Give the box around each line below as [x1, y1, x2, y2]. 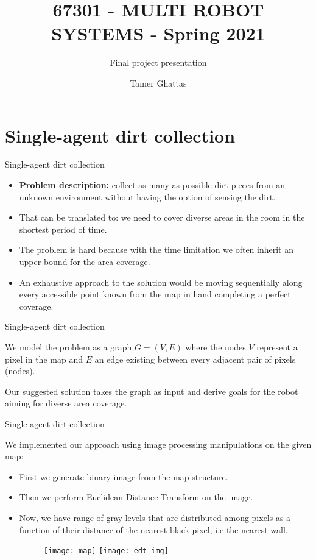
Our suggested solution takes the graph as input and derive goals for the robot [5, 385, 298, 397]
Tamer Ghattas [130, 76, 187, 89]
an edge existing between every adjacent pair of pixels [94, 352, 296, 365]
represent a [256, 340, 298, 353]
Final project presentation [110, 56, 207, 69]
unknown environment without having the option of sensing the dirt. [19, 190, 276, 203]
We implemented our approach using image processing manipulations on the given [5, 438, 312, 450]
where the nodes [185, 340, 246, 353]
